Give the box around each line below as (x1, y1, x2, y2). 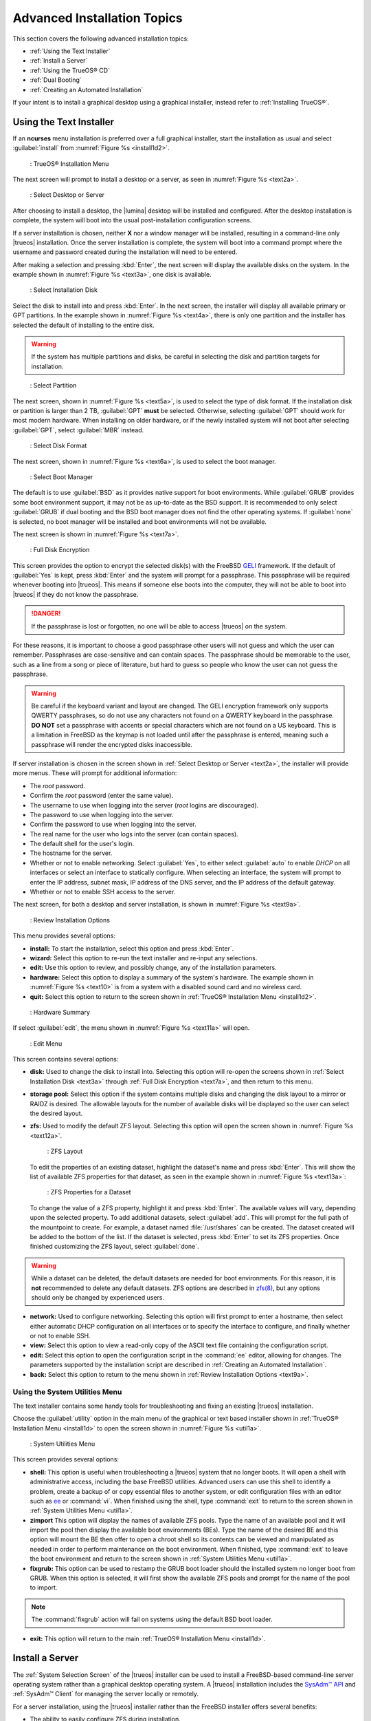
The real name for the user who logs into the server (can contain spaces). (30, 830, 238, 838)
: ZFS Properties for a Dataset (47, 1188, 131, 1196)
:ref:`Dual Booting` (30, 76, 82, 84)
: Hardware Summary (30, 1008, 91, 1016)
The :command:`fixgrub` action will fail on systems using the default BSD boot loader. (31, 1615, 273, 1624)
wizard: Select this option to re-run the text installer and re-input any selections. (30, 953, 258, 962)
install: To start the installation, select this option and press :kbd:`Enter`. (30, 944, 234, 953)
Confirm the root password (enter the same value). (30, 792, 174, 800)
